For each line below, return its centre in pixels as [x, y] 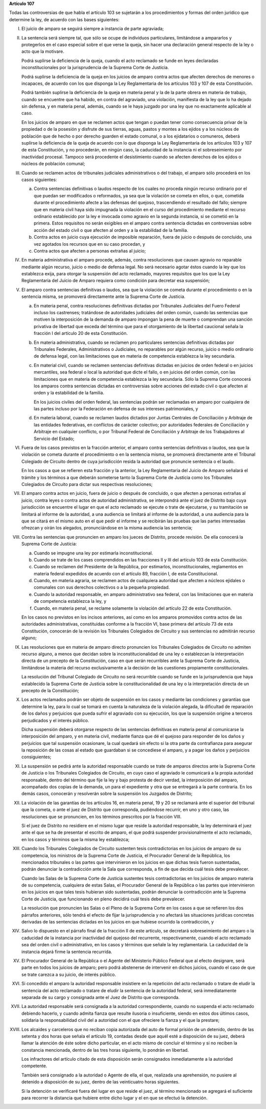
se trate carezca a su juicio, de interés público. [69, 974]
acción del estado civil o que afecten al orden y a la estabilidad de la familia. [111, 230]
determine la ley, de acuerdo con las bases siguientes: [64, 19]
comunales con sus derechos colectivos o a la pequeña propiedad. [102, 588]
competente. [34, 1066]
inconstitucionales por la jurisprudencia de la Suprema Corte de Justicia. [95, 68]
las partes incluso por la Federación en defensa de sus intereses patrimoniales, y [116, 409]
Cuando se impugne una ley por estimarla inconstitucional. [93, 553]
